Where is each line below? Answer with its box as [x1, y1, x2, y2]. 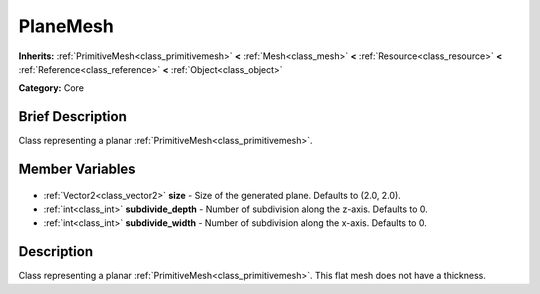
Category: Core [18, 82, 85, 94]
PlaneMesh [18, 15, 114, 37]
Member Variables [18, 161, 136, 178]
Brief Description [18, 108, 127, 125]
